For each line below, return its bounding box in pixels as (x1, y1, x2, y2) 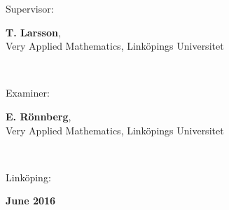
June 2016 (6, 193, 56, 208)
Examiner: (6, 85, 50, 100)
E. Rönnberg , (6, 108, 71, 123)
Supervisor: (6, 1, 54, 15)
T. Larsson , (6, 24, 61, 39)
